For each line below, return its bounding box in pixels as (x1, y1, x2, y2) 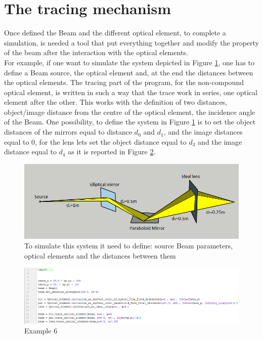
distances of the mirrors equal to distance (4, 126, 133, 137)
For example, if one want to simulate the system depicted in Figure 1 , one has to (4, 57, 255, 67)
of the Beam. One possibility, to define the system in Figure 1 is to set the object (4, 116, 256, 127)
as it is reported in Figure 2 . (68, 146, 156, 157)
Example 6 (24, 325, 58, 336)
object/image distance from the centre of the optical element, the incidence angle (4, 106, 255, 117)
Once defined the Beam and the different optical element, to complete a (4, 27, 226, 38)
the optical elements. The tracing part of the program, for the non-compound (4, 77, 244, 88)
